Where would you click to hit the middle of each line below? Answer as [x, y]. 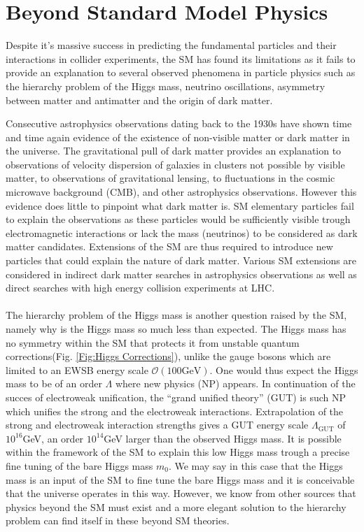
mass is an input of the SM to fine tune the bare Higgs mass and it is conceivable [180, 479]
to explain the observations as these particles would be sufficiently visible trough [178, 219]
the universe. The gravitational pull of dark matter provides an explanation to [174, 151]
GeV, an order [53, 438]
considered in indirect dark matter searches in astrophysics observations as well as [181, 274]
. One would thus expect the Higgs [284, 369]
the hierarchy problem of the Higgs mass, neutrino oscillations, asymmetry [166, 86]
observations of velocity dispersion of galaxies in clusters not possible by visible [175, 164]
